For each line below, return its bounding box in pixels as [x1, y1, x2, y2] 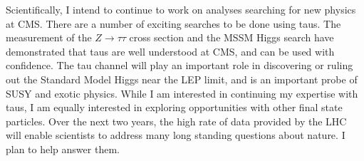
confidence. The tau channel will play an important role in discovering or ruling [6, 58, 353, 73]
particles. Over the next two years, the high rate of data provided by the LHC [6, 113, 347, 128]
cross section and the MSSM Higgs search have [129, 30, 334, 45]
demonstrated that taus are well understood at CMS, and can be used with [6, 43, 335, 58]
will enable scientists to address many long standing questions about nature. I [6, 128, 345, 142]
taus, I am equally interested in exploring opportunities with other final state [6, 100, 343, 115]
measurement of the [6, 30, 92, 45]
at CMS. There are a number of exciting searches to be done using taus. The [6, 16, 341, 31]
